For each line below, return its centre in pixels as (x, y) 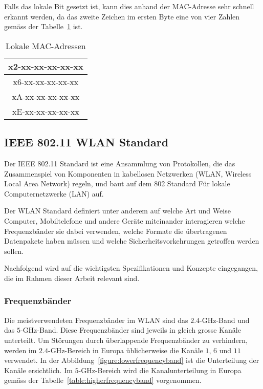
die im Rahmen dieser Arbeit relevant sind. (72, 278)
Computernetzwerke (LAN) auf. (54, 193)
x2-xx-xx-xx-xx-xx (46, 66)
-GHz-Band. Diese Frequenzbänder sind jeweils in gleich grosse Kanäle (130, 330)
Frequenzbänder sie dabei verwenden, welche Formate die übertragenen (116, 231)
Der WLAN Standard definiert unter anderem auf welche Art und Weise (117, 211)
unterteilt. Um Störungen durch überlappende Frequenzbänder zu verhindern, (126, 340)
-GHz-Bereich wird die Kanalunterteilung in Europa (160, 370)
